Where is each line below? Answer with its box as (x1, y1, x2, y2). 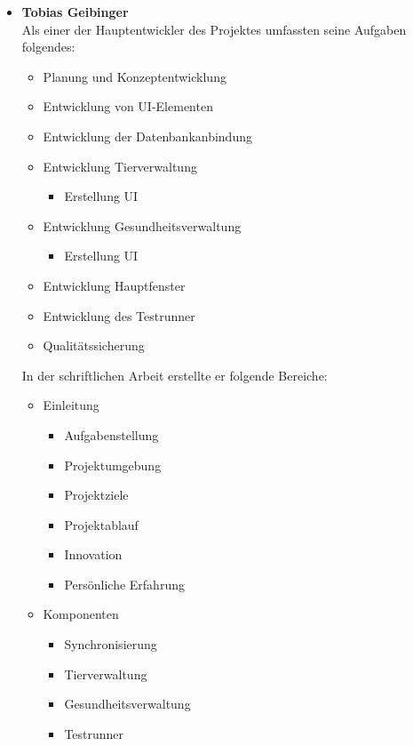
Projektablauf (64, 515, 139, 533)
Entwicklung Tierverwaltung (43, 156, 197, 175)
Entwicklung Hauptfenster (43, 276, 186, 294)
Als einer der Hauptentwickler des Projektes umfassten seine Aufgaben (21, 20, 407, 38)
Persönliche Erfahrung (64, 574, 185, 593)
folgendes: (21, 37, 75, 56)
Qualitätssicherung (43, 336, 145, 355)
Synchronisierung (64, 635, 157, 654)
